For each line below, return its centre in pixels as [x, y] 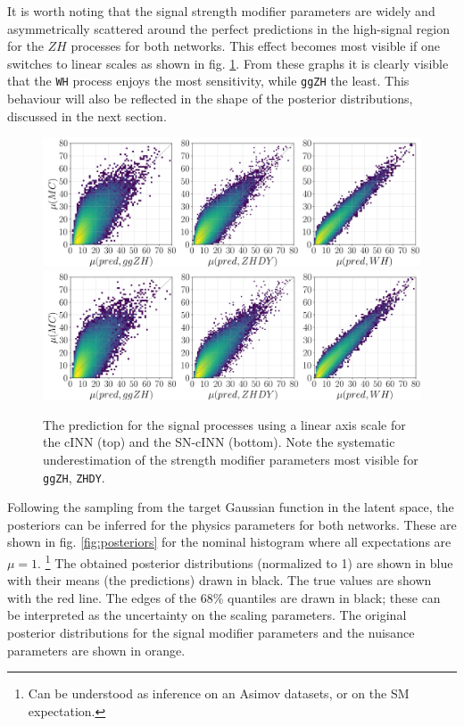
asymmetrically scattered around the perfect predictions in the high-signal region [229, 28]
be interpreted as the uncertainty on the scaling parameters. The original [207, 615]
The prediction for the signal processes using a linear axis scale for [224, 424]
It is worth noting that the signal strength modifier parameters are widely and [221, 11]
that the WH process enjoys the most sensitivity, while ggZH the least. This [208, 81]
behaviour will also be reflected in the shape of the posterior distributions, [210, 99]
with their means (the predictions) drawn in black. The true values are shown [220, 580]
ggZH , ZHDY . [74, 477]
